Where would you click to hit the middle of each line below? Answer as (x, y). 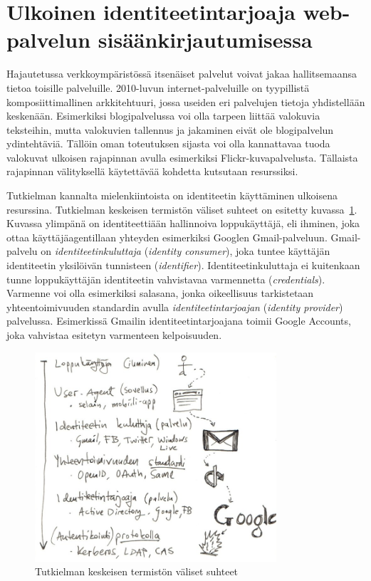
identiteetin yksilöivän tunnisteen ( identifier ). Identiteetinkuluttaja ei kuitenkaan (183, 265)
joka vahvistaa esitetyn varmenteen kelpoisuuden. (114, 335)
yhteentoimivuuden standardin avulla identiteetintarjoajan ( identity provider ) (175, 307)
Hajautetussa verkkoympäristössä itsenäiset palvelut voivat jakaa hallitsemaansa (182, 74)
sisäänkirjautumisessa (205, 40)
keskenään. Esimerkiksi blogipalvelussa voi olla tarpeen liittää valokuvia (163, 116)
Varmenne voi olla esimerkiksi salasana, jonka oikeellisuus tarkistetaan (160, 293)
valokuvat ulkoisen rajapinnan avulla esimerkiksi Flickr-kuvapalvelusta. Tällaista (182, 157)
